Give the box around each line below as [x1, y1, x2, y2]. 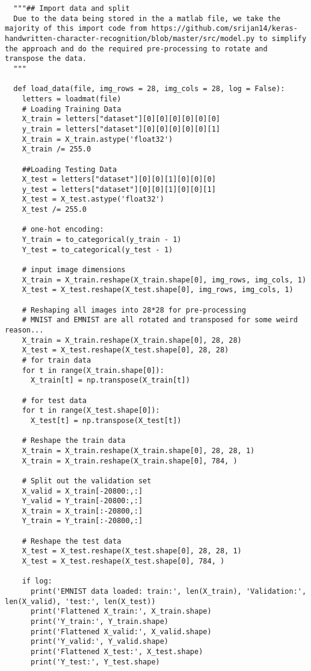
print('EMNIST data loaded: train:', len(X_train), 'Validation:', [30, 587, 307, 596]
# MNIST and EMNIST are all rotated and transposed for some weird [22, 316, 298, 325]
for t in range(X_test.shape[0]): [22, 406, 160, 415]
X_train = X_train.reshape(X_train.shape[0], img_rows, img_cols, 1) [22, 275, 307, 284]
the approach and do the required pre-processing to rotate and [5, 44, 268, 53]
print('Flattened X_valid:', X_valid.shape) [30, 627, 212, 636]
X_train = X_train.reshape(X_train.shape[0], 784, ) [22, 456, 238, 465]
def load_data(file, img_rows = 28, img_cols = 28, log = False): [13, 84, 285, 94]
